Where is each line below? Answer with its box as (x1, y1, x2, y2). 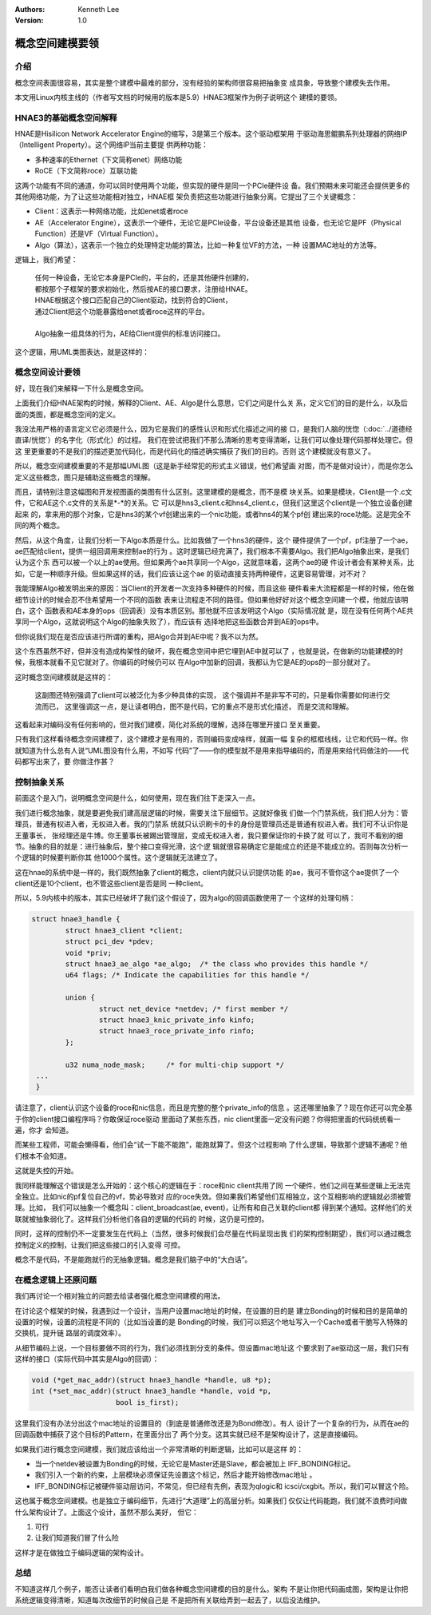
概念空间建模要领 (14, 37, 99, 50)
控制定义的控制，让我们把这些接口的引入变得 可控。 (14, 1239, 185, 1250)
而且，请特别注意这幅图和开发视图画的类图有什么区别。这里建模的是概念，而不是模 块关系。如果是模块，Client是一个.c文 (14, 487, 413, 496)
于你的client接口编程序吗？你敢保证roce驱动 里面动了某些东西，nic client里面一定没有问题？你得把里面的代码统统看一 (14, 1114, 401, 1124)
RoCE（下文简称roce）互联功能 (34, 166, 138, 176)
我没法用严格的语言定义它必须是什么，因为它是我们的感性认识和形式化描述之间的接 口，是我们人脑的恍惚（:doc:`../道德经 (14, 424, 413, 434)
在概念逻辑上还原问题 (14, 1275, 97, 1286)
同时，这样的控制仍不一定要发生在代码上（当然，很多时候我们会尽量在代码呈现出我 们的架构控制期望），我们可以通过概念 (14, 1229, 412, 1239)
